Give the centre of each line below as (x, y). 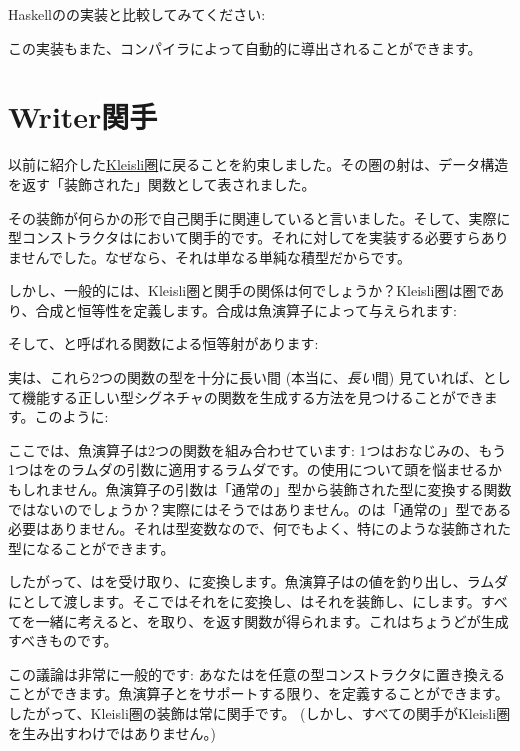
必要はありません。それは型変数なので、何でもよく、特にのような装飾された (260, 528)
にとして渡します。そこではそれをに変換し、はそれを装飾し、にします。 (244, 601)
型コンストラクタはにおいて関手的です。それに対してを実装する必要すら (244, 237)
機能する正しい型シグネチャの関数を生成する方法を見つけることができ (252, 396)
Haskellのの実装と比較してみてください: (137, 14)
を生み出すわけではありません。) (112, 732)
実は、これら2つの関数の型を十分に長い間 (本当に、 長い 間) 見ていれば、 (245, 377)
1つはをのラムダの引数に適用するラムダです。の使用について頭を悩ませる (248, 469)
